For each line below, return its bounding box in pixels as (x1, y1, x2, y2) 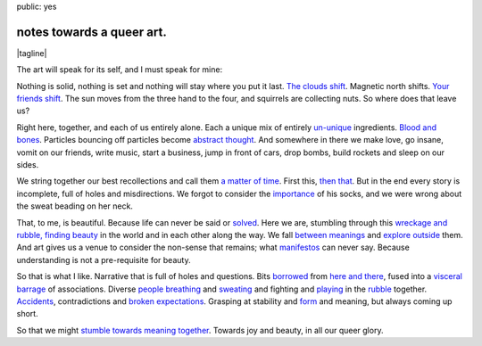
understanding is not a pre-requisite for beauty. (16, 254, 191, 265)
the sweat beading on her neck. (16, 201, 134, 211)
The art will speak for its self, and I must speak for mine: (16, 64, 223, 75)
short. (16, 309, 39, 319)
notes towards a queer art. (16, 24, 167, 39)
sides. (16, 160, 39, 170)
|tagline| (16, 47, 47, 58)
